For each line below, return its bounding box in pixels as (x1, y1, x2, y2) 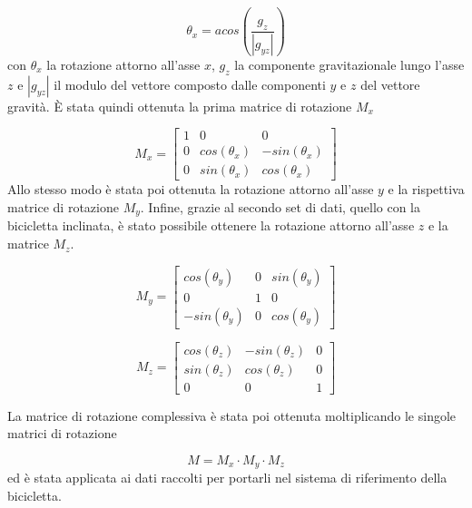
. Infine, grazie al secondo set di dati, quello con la (140, 198, 420, 217)
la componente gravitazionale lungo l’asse (234, 54, 465, 73)
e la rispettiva (388, 180, 465, 199)
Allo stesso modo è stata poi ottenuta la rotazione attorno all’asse (7, 180, 374, 199)
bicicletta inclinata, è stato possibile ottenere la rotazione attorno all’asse (7, 216, 415, 235)
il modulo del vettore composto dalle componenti (54, 74, 326, 93)
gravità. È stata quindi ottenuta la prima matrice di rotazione (7, 96, 352, 115)
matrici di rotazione (7, 424, 117, 443)
